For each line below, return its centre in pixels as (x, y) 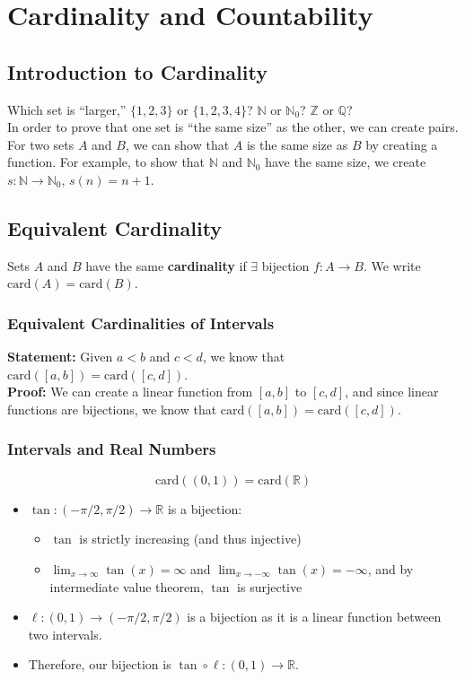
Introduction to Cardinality (137, 71)
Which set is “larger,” (67, 109)
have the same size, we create (346, 162)
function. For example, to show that (106, 162)
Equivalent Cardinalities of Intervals (141, 323)
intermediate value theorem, (127, 586)
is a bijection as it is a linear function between (314, 617)
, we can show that (177, 144)
